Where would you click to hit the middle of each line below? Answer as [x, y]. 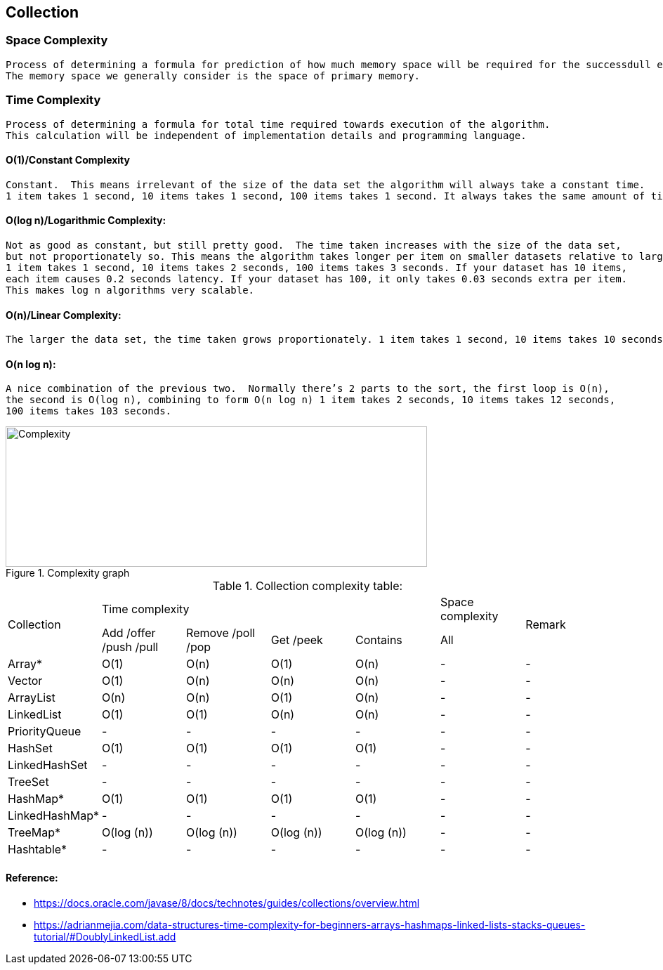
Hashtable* [38, 850]
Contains [379, 640]
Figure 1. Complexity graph [68, 573]
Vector [25, 681]
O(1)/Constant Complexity [68, 160]
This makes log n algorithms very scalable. [130, 290]
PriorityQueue [45, 732]
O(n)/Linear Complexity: [64, 315]
